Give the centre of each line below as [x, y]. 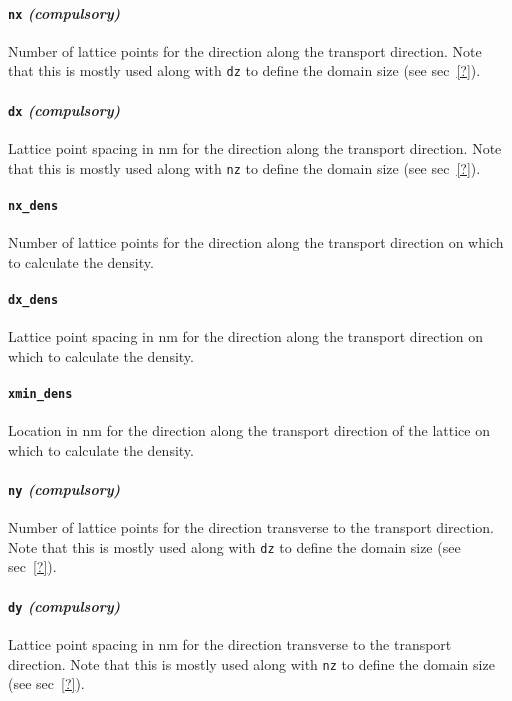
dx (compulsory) [64, 109]
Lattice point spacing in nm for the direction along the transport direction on [246, 336]
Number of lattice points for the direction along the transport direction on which [256, 242]
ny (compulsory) [64, 488]
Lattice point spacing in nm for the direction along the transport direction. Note [255, 147]
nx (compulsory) [64, 12]
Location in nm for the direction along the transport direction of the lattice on [249, 430]
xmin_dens [40, 393]
